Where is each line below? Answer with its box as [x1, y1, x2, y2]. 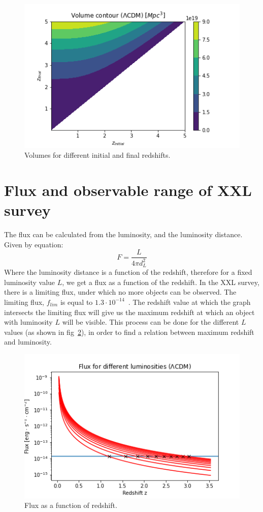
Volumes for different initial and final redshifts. [24, 150, 171, 160]
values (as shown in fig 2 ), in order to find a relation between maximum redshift [4, 326, 254, 337]
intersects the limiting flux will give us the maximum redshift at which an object [4, 306, 255, 317]
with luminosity [4, 317, 53, 327]
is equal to [60, 296, 93, 307]
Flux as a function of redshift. [24, 500, 117, 510]
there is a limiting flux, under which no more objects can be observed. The [4, 287, 237, 297]
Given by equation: [4, 239, 63, 249]
